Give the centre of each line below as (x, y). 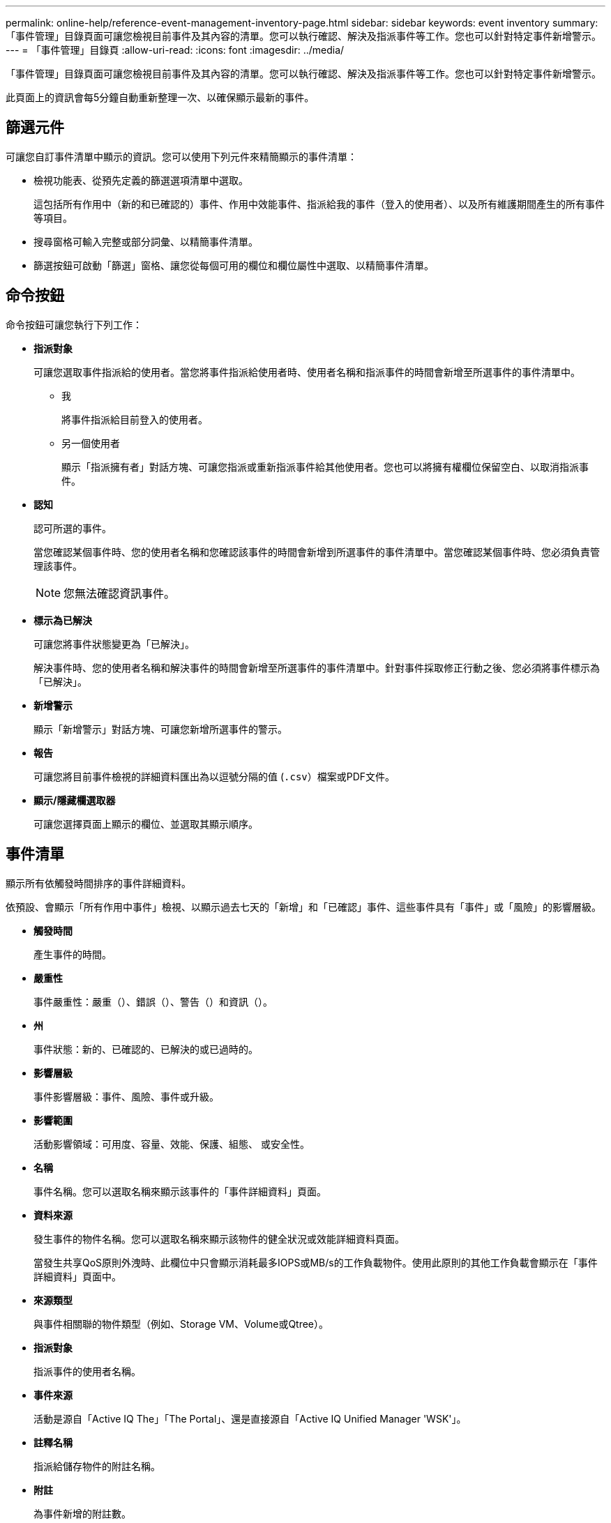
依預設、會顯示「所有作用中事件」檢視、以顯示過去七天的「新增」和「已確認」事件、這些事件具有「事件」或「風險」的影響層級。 (303, 907)
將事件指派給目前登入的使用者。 (135, 419)
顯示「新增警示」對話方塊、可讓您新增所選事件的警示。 (160, 729)
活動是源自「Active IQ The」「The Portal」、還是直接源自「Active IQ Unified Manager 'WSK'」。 (250, 1418)
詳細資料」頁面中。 (77, 1276)
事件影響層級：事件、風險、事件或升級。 (126, 1096)
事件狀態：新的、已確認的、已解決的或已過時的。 (146, 1049)
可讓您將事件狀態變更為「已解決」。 (114, 644)
